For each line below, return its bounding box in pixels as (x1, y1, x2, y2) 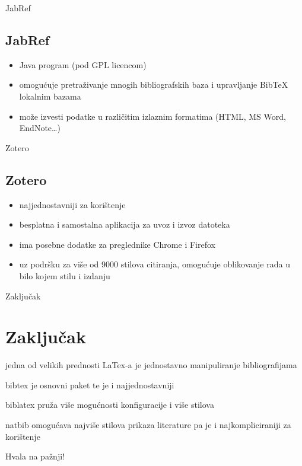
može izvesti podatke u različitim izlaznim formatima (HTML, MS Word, (19, 110, 286, 122)
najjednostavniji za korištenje (19, 198, 126, 210)
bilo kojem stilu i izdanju (19, 269, 110, 282)
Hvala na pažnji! (5, 450, 65, 462)
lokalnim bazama (19, 90, 81, 102)
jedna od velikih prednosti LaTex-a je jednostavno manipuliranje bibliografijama (5, 359, 297, 371)
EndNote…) (19, 122, 61, 134)
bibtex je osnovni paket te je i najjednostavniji (5, 378, 174, 391)
